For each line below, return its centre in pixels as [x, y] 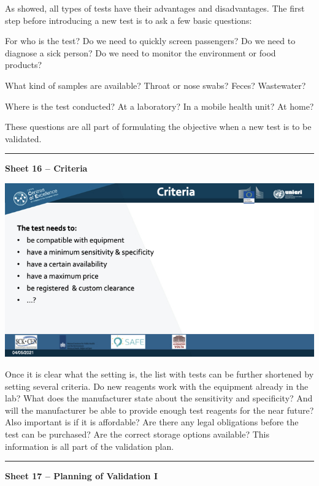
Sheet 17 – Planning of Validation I [82, 476]
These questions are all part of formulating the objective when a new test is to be [158, 127]
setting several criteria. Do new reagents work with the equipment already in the [157, 386]
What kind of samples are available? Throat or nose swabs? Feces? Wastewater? [156, 85]
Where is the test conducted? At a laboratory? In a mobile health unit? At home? [159, 106]
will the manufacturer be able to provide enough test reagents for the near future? [159, 410]
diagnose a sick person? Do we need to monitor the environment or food [140, 52]
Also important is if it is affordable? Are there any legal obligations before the [152, 422]
